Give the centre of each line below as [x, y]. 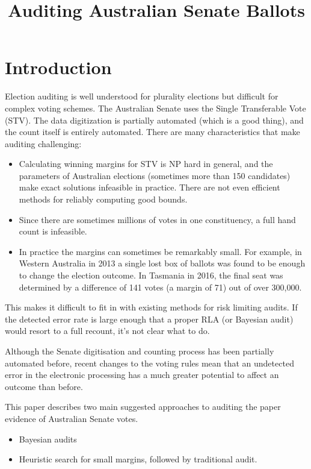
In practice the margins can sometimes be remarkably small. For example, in [160, 251]
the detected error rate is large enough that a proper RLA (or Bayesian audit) [149, 319]
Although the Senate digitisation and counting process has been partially [140, 351]
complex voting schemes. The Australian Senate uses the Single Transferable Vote [155, 108]
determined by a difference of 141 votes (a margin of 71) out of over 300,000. [160, 287]
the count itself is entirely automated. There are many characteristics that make [152, 132]
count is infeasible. [53, 231]
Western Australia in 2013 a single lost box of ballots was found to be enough [162, 263]
